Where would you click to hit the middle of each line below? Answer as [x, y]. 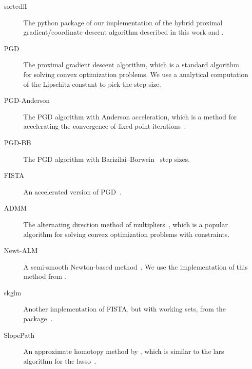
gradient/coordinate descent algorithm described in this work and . [124, 32]
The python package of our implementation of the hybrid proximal [123, 22]
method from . [45, 276]
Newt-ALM [21, 250]
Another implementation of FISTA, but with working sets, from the [125, 309]
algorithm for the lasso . [60, 360]
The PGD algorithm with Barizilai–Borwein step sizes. [107, 159]
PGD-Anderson [27, 100]
